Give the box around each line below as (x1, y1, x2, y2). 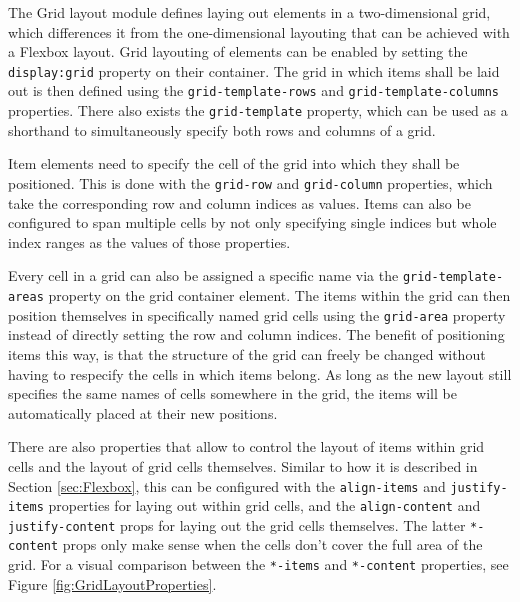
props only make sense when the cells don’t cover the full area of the (62, 534, 483, 555)
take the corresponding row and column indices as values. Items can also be (8, 192, 471, 213)
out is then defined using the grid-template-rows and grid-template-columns (8, 80, 499, 101)
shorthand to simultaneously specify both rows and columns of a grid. (8, 119, 436, 140)
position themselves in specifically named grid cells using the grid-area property (8, 304, 506, 325)
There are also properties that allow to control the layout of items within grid (8, 436, 485, 457)
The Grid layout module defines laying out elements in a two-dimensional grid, (8, 2, 491, 22)
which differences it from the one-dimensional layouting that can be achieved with (8, 21, 510, 42)
